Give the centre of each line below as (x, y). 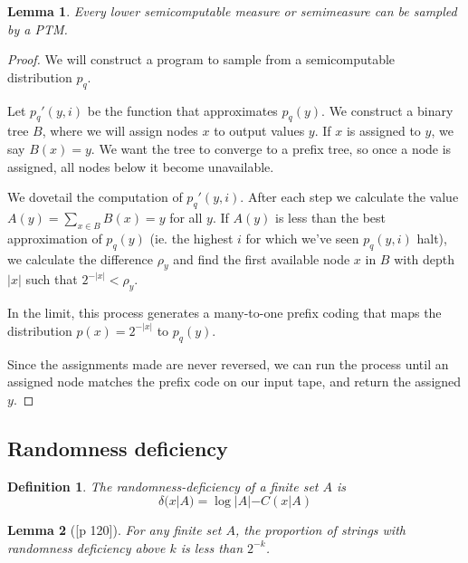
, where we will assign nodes (120, 131)
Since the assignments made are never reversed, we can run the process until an (228, 363)
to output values (259, 131)
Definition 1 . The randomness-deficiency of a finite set (163, 486)
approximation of (55, 238)
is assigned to (383, 131)
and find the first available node (262, 258)
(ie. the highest (191, 238)
